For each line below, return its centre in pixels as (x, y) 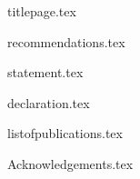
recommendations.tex (66, 41)
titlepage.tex (42, 11)
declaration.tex (49, 102)
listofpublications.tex (65, 133)
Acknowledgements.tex (70, 163)
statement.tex (45, 72)
